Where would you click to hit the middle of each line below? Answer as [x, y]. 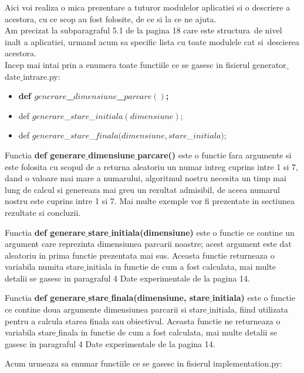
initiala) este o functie [254, 298]
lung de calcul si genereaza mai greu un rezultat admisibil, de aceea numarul [142, 189]
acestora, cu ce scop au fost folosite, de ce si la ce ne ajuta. [111, 18]
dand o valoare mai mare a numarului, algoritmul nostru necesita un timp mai [146, 178]
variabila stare [30, 332]
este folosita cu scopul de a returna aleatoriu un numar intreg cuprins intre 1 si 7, [151, 166]
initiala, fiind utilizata [249, 309]
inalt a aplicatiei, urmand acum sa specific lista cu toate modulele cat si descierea [152, 41]
